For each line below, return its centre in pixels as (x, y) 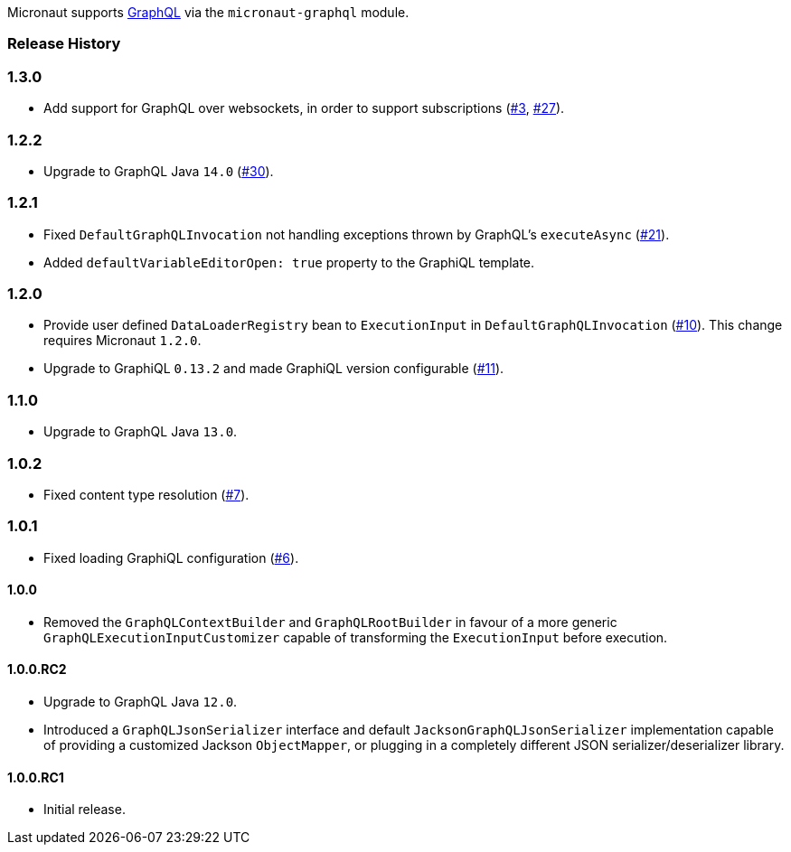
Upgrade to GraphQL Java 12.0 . (141, 702)
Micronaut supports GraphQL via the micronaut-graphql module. (208, 12)
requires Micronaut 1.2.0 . (122, 341)
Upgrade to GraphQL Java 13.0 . (141, 432)
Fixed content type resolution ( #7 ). (146, 494)
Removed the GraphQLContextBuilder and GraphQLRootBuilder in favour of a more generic (330, 622)
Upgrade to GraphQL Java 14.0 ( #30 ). (159, 171)
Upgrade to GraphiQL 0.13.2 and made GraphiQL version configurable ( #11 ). (274, 369)
